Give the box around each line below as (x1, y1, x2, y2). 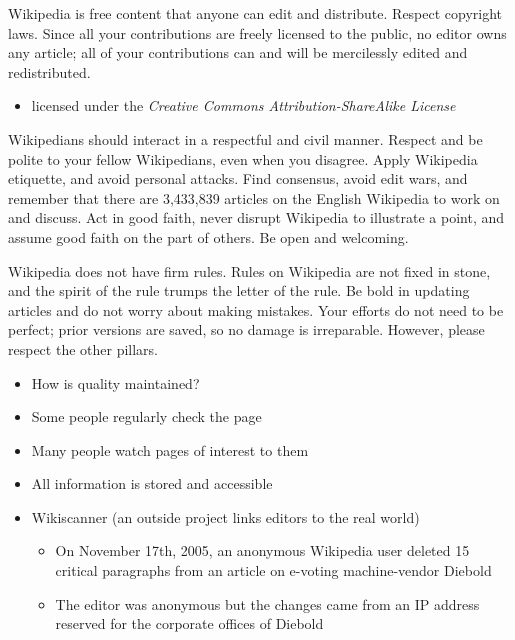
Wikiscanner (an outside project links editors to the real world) (31, 506, 420, 527)
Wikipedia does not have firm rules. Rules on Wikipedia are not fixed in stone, (8, 260, 491, 281)
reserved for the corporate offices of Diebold (55, 613, 324, 634)
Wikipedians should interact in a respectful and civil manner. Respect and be (8, 128, 483, 149)
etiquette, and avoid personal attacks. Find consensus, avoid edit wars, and (8, 168, 468, 189)
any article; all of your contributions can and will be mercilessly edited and (8, 42, 468, 63)
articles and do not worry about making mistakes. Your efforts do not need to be (8, 299, 504, 320)
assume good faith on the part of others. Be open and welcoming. (8, 226, 409, 247)
